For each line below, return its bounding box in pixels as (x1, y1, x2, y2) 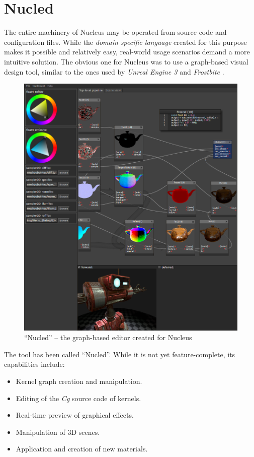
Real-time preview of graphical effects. (16, 410, 134, 420)
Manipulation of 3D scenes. (16, 426, 100, 437)
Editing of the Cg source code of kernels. (16, 393, 141, 403)
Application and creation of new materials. (16, 443, 148, 454)
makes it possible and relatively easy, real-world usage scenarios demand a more (4, 46, 250, 57)
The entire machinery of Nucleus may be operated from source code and (4, 27, 227, 37)
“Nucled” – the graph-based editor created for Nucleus (24, 332, 192, 343)
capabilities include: (4, 359, 65, 369)
